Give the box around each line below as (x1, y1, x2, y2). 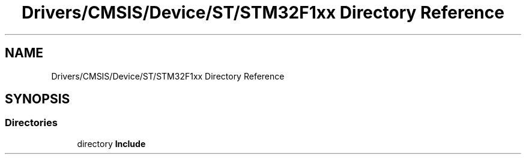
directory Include (77, 138, 146, 149)
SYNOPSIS (5, 91, 70, 107)
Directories (5, 117, 58, 129)
